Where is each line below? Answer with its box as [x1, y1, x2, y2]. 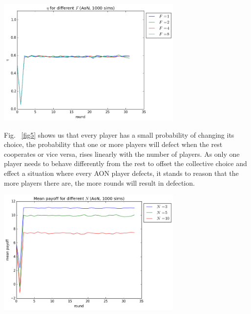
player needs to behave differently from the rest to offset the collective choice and [4, 158, 247, 169]
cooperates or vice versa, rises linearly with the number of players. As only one [4, 148, 240, 159]
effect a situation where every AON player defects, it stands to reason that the [4, 168, 239, 178]
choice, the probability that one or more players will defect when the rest [4, 139, 223, 149]
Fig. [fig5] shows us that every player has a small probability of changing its [4, 129, 234, 140]
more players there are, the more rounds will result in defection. [4, 177, 195, 188]
